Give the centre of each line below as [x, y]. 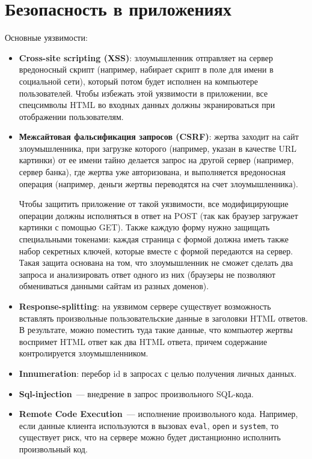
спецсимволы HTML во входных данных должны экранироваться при [147, 105]
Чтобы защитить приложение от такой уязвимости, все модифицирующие [154, 204]
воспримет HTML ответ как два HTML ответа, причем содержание [143, 341]
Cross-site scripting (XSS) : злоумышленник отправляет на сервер [146, 57]
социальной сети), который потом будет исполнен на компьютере [138, 81]
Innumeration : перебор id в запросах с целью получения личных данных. [158, 373]
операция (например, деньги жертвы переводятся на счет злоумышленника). [159, 183]
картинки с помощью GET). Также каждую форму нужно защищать [144, 227]
